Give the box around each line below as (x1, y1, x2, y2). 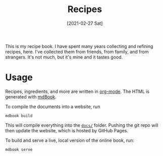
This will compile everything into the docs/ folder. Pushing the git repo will (5, 122, 159, 128)
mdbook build (5, 113, 33, 118)
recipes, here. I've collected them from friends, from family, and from (5, 48, 149, 55)
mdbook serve (5, 147, 33, 152)
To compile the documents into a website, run (5, 103, 100, 110)
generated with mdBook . (5, 93, 57, 99)
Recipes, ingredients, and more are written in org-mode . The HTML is (5, 88, 150, 94)
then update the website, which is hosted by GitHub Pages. (5, 127, 129, 133)
